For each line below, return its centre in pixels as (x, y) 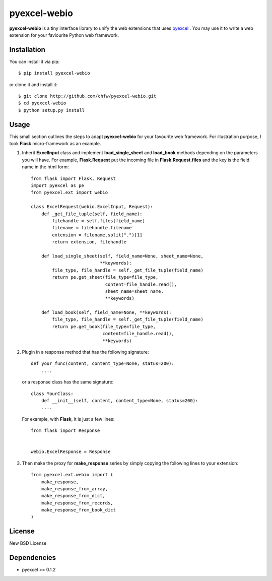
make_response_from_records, (77, 503)
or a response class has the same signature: (68, 382)
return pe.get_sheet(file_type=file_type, (105, 277)
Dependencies (33, 558)
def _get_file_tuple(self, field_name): (92, 214)
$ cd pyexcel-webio (42, 103)
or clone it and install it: (33, 84)
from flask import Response (65, 431)
